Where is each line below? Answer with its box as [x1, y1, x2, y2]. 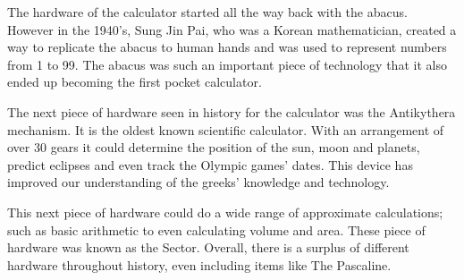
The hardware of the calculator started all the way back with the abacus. [7, 3, 408, 21]
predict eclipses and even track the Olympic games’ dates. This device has [7, 155, 413, 174]
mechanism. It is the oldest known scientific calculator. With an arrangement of [7, 120, 444, 139]
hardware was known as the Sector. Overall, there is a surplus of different [7, 238, 409, 257]
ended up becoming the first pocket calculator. [7, 72, 262, 91]
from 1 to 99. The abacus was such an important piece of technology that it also [7, 55, 447, 73]
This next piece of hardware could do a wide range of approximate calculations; [7, 202, 443, 221]
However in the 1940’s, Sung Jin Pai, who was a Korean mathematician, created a [7, 20, 457, 38]
